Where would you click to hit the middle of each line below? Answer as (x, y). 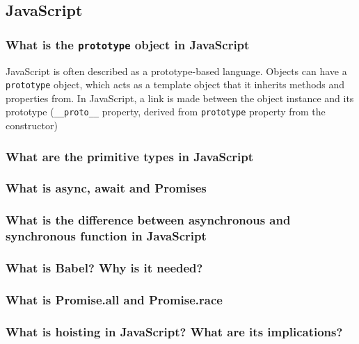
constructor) (32, 125)
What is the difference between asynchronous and (148, 220)
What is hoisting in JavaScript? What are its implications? (174, 331)
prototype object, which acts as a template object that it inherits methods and (175, 84)
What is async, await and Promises (106, 188)
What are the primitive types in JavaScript (130, 156)
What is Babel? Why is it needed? (104, 268)
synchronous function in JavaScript (106, 236)
